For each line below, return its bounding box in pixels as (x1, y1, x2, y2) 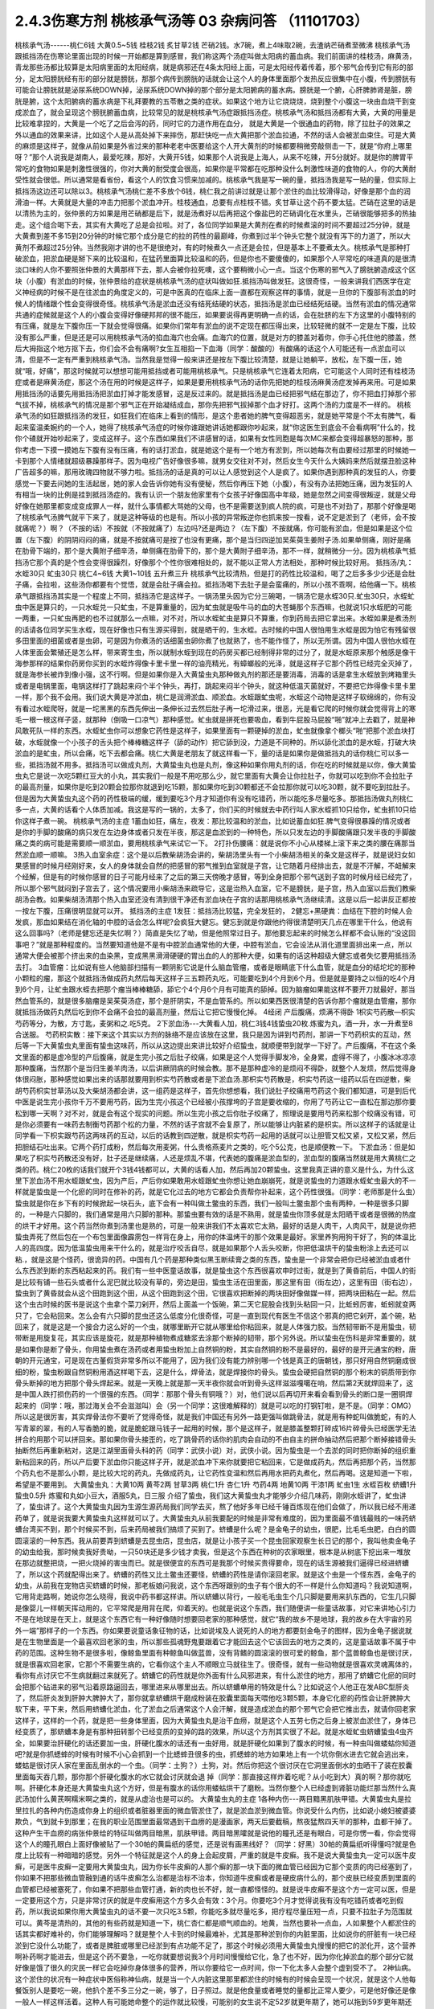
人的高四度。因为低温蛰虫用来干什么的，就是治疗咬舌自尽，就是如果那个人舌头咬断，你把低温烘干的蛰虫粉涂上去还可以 (14, 1243, 409, 1253)
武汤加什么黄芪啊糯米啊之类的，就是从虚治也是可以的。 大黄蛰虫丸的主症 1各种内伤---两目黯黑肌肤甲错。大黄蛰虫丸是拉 (14, 1794, 411, 1804)
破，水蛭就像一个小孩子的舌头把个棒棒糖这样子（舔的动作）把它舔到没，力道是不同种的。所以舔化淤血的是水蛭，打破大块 (14, 737, 416, 747)
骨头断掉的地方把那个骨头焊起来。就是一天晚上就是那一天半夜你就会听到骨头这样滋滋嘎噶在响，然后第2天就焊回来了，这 (14, 1378, 414, 1388)
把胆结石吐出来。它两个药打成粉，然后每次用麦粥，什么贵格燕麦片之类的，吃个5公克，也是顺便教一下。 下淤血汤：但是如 (14, 1142, 416, 1152)
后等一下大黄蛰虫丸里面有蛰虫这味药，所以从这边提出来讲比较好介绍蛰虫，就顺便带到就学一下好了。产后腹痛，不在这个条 (14, 1041, 416, 1050)
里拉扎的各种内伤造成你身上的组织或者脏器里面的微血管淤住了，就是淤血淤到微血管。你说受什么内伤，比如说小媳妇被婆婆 (14, 1805, 416, 1815)
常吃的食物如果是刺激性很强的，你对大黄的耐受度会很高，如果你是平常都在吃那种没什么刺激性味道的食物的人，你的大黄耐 (14, 163, 416, 173)
